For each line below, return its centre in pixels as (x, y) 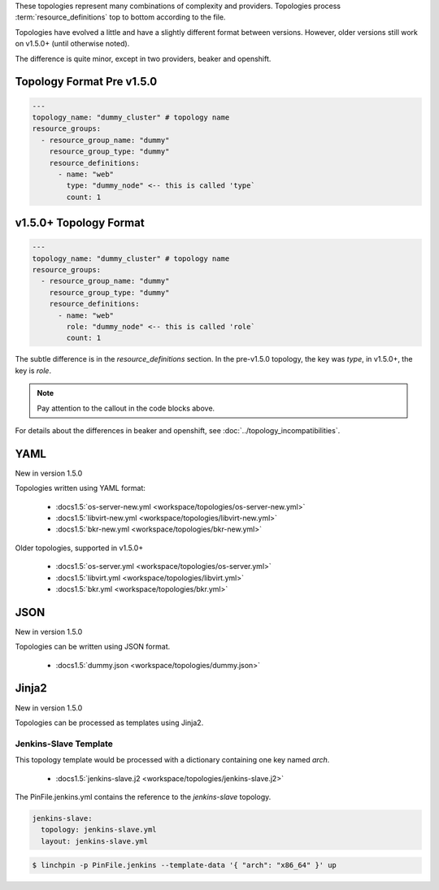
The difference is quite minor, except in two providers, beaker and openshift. (143, 59)
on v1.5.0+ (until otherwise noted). (72, 44)
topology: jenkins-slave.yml (99, 830)
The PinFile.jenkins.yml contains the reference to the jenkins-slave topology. (143, 797)
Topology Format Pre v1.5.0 (86, 82)
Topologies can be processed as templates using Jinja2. (109, 723)
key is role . (33, 371)
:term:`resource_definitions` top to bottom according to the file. (120, 17)
